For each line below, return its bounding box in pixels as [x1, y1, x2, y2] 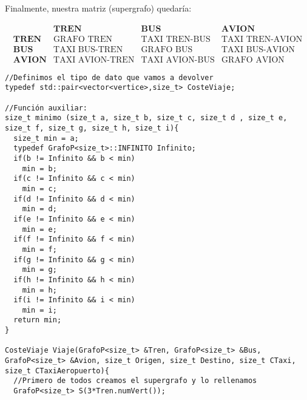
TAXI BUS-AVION [221, 45, 295, 54]
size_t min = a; [13, 134, 79, 143]
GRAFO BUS [141, 45, 193, 54]
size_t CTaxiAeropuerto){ [5, 366, 109, 375]
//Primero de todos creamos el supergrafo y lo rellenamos [13, 376, 257, 385]
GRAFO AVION [221, 55, 285, 64]
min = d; [22, 205, 57, 214]
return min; [13, 316, 62, 325]
